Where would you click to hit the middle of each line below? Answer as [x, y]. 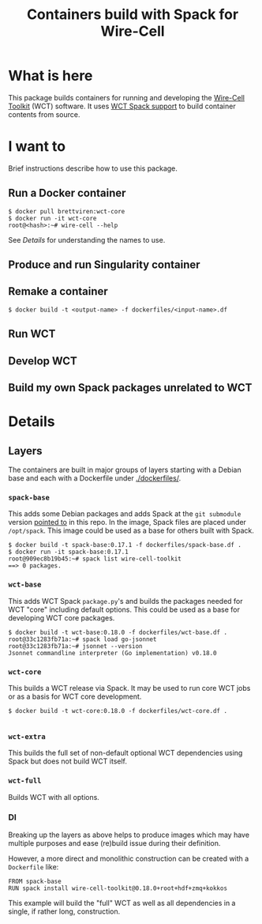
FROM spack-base [35, 881]
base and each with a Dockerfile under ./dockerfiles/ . [95, 478]
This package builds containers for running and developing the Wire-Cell [126, 97]
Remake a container [58, 291]
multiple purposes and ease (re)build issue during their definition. [114, 843]
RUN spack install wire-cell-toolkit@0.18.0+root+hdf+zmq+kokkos [118, 888]
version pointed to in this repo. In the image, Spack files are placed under [127, 522]
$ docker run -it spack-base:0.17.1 [68, 552]
